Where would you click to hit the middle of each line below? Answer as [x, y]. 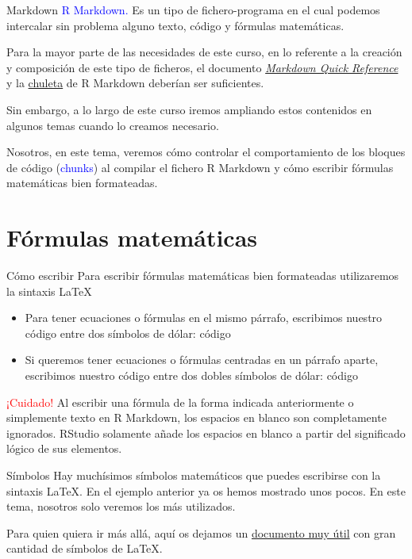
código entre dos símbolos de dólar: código [128, 333]
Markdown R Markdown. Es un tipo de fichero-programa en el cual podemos [193, 10]
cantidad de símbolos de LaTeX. [85, 548]
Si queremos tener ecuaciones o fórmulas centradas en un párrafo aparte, [202, 360]
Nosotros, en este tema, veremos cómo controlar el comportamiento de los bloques [206, 152]
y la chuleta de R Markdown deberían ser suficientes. [135, 83]
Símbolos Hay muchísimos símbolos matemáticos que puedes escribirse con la [194, 475]
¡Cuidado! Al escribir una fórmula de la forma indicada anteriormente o [180, 402]
